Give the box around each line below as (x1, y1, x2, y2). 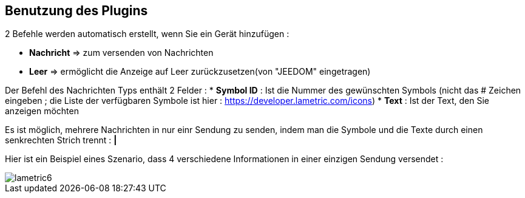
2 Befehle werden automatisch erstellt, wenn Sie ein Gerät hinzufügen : (5, 29, 290, 39)
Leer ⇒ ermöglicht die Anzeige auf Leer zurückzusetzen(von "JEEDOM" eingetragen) (29, 66, 371, 77)
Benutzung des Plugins (5, 3, 148, 18)
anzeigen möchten (5, 106, 79, 117)
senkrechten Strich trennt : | (5, 135, 117, 146)
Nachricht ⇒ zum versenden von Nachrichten (29, 47, 214, 58)
